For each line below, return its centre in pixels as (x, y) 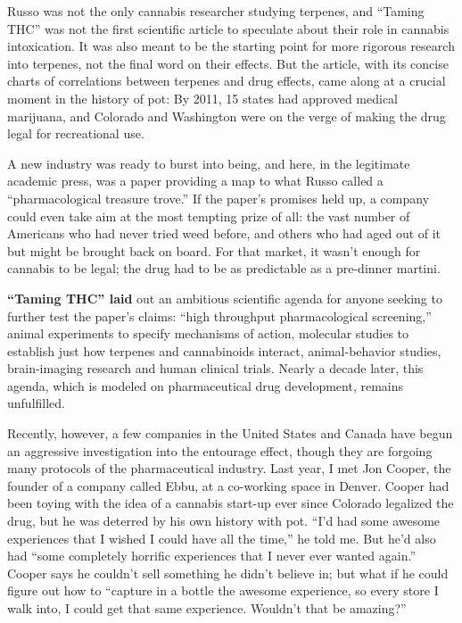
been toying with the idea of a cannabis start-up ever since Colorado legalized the (231, 503)
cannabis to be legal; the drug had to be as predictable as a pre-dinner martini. (224, 268)
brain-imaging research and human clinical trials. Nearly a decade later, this (215, 368)
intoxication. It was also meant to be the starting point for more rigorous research (231, 46)
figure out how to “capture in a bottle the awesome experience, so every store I (223, 590)
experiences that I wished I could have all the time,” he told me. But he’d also (222, 538)
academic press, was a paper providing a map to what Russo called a (195, 181)
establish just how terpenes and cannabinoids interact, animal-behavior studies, (224, 350)
